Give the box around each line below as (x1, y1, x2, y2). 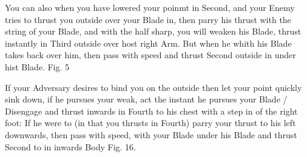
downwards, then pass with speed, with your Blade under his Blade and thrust (5, 128, 297, 141)
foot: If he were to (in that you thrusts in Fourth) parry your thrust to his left (5, 116, 296, 129)
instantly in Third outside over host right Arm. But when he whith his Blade (5, 36, 292, 49)
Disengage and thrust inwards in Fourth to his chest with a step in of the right (5, 104, 298, 117)
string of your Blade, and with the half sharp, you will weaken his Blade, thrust (5, 25, 302, 38)
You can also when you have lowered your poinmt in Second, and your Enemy (5, 1, 295, 13)
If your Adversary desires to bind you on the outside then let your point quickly (5, 81, 302, 93)
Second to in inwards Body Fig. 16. (5, 140, 136, 153)
